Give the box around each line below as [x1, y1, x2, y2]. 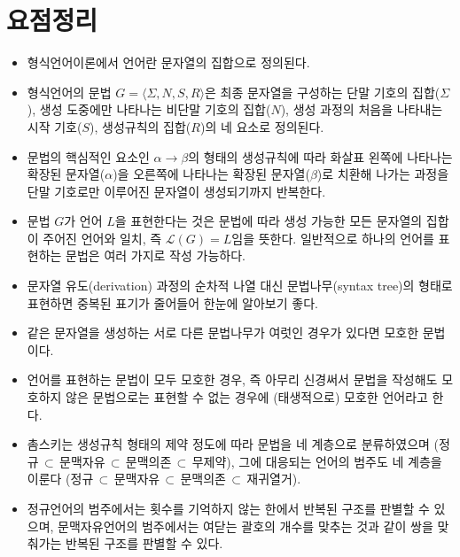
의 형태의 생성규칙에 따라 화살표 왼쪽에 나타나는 [188, 147, 453, 166]
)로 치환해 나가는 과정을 [316, 165, 449, 183]
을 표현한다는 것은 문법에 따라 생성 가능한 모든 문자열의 [114, 212, 423, 230]
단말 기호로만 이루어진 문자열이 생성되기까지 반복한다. [27, 182, 326, 200]
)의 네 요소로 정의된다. [199, 117, 324, 135]
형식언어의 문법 [27, 82, 112, 101]
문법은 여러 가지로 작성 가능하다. [66, 246, 246, 265]
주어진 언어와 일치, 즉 [43, 228, 162, 247]
